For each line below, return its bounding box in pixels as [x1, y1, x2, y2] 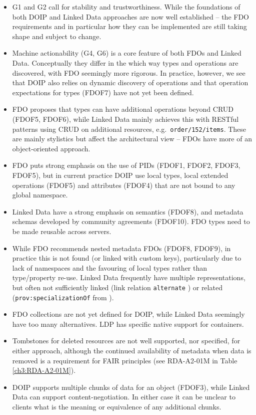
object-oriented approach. [12, 143, 90, 153]
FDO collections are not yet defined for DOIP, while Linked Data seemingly [12, 309, 245, 319]
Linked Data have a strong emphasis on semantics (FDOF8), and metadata [12, 206, 243, 217]
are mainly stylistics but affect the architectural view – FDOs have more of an [12, 133, 252, 144]
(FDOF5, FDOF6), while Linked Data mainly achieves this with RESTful [12, 113, 239, 124]
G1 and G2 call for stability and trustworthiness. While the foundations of [12, 2, 240, 12]
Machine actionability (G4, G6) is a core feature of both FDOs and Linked [12, 48, 241, 58]
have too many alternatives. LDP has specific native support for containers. [12, 318, 244, 329]
